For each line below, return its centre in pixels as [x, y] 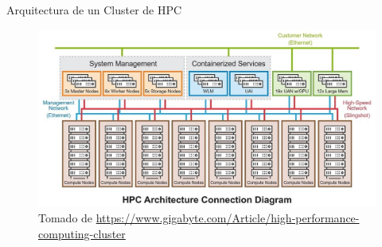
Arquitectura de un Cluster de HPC [94, 10]
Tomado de [66, 218]
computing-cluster [82, 233]
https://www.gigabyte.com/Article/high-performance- [228, 218]
